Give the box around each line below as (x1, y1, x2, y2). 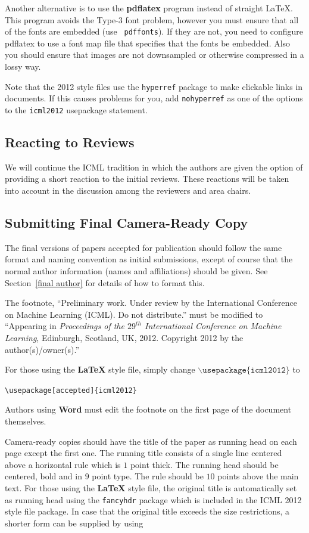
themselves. (5, 414, 46, 427)
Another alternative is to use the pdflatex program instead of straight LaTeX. (5, 2, 293, 14)
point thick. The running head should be (130, 458, 279, 470)
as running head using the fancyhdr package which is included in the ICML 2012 (5, 493, 302, 506)
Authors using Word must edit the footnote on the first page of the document (5, 403, 292, 416)
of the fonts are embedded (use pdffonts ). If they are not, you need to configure (5, 25, 304, 38)
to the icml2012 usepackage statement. (5, 103, 148, 116)
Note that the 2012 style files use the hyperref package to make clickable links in (5, 80, 303, 92)
